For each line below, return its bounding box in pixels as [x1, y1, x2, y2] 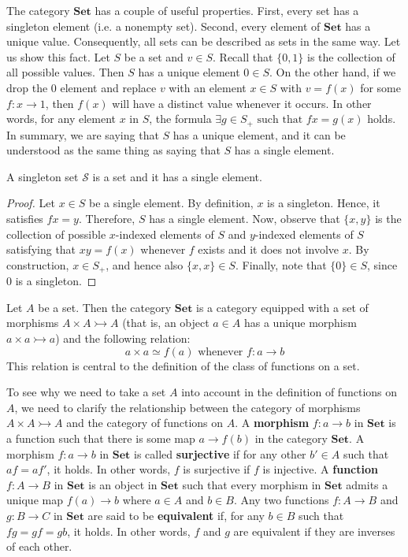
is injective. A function [262, 461, 378, 477]
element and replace [60, 79, 157, 95]
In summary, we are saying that [6, 126, 159, 143]
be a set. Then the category [38, 299, 172, 315]
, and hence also [106, 256, 184, 273]
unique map [6, 492, 63, 508]
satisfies [6, 210, 43, 226]
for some [360, 79, 401, 95]
